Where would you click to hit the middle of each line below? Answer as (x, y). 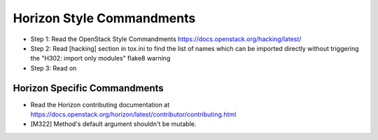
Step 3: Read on (54, 68)
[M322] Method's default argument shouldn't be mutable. (113, 124)
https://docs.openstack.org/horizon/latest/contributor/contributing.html (133, 114)
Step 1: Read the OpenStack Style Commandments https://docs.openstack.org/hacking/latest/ (166, 39)
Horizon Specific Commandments (88, 88)
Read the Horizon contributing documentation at (100, 104)
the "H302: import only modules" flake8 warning (100, 59)
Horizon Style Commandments (104, 18)
